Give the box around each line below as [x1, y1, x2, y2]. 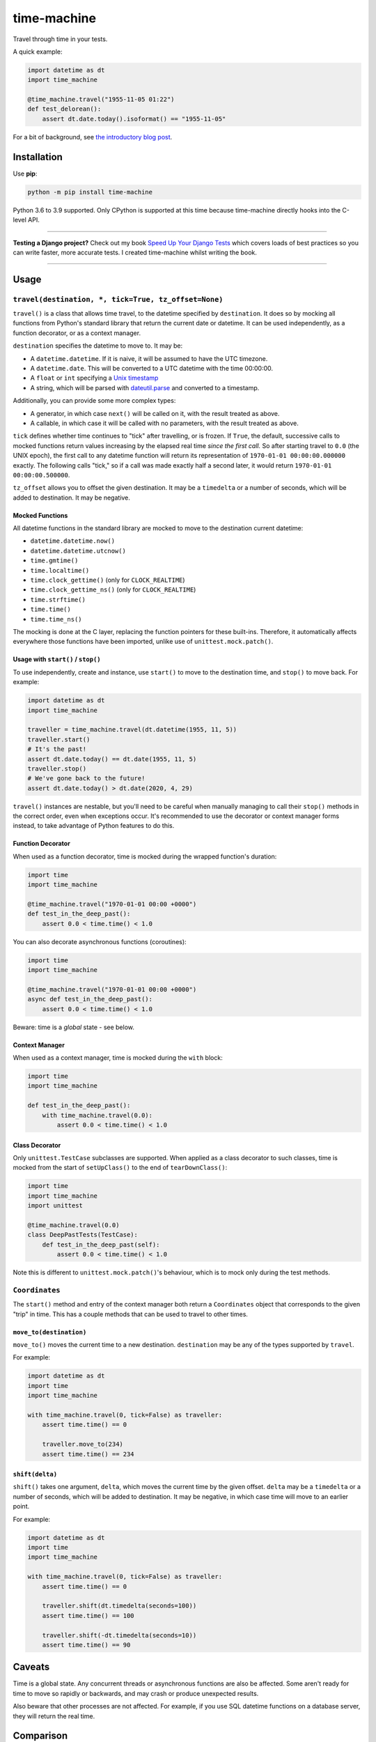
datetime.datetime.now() [30, 537, 115, 545]
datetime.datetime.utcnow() [30, 547, 127, 555]
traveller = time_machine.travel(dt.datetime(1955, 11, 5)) [27, 725, 237, 734]
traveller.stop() [27, 764, 87, 773]
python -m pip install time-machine [27, 188, 153, 196]
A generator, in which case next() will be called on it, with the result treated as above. [30, 409, 280, 417]
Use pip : [13, 169, 38, 178]
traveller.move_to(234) [42, 1440, 123, 1449]
